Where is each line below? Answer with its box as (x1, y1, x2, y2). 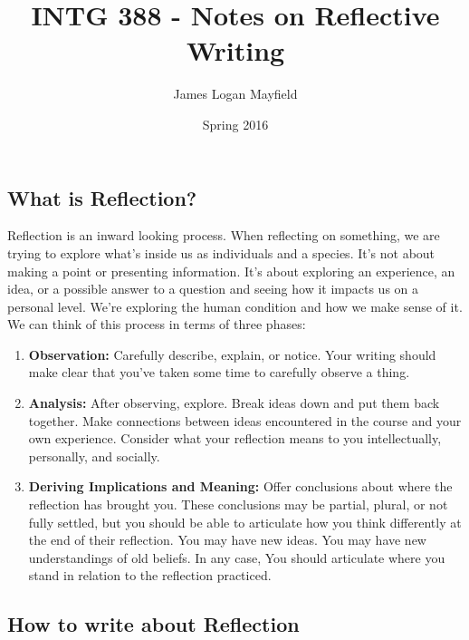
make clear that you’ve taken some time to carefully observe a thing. (28, 363, 410, 382)
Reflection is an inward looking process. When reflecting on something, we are (7, 226, 440, 245)
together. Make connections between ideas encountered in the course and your (28, 411, 462, 430)
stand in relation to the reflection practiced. (28, 566, 272, 585)
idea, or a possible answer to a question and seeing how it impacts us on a (7, 279, 419, 298)
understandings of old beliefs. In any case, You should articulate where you (28, 548, 445, 567)
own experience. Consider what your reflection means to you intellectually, (28, 429, 442, 448)
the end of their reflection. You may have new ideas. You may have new (28, 530, 426, 549)
